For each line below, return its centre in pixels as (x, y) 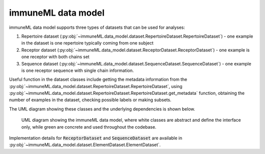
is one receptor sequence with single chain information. (78, 70)
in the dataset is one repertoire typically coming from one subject (87, 43)
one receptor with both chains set (55, 57)
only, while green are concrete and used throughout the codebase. (89, 127)
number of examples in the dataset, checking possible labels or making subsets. (90, 100)
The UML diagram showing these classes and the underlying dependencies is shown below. (102, 109)
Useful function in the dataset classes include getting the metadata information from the (98, 79)
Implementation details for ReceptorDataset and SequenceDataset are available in (96, 138)
